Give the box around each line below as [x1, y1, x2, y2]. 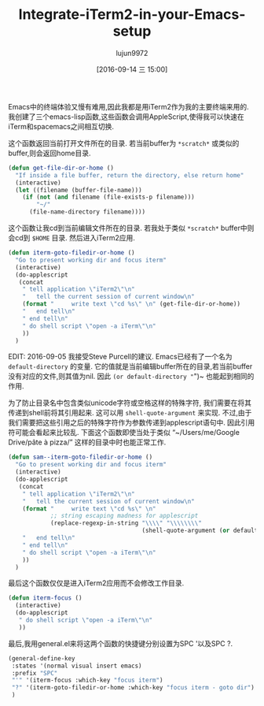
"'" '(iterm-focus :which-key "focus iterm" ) [11, 676, 163, 685]
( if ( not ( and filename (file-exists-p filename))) [22, 193, 195, 202]
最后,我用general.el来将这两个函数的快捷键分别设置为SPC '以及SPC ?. [8, 638, 233, 648]
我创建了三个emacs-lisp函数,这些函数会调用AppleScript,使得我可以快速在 [8, 112, 245, 121]
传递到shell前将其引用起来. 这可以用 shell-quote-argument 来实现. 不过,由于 [8, 408, 252, 418]
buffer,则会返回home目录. [8, 148, 91, 158]
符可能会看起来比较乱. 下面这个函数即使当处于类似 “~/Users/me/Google [8, 428, 240, 437]
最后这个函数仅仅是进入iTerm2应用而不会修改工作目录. [8, 578, 185, 588]
